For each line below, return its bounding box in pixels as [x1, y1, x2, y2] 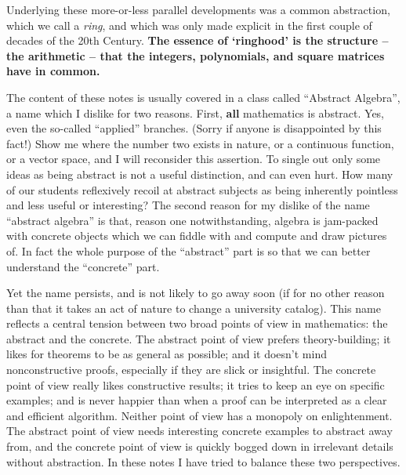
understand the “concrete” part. [6, 258, 160, 274]
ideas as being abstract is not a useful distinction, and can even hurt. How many [6, 165, 393, 182]
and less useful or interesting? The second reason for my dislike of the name [6, 197, 370, 213]
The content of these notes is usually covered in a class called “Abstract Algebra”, [6, 89, 401, 105]
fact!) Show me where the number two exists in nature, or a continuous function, [6, 135, 394, 151]
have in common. [6, 63, 100, 79]
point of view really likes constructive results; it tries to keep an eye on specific [6, 376, 385, 393]
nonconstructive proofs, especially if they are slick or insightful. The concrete [6, 361, 376, 378]
